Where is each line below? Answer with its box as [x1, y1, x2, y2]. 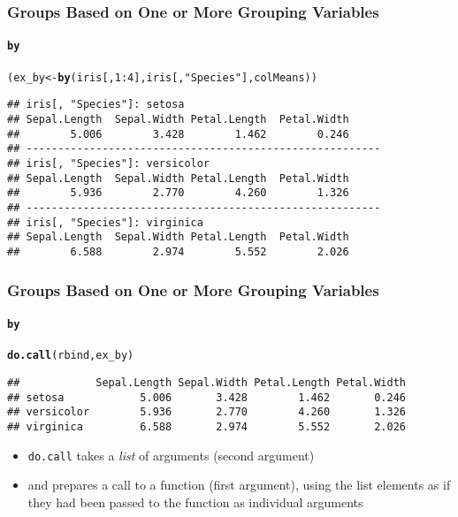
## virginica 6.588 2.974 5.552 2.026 [7, 420, 407, 433]
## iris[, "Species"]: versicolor [7, 156, 210, 170]
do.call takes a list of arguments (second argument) [27, 445, 315, 464]
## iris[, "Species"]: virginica [7, 216, 203, 229]
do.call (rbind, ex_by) [7, 349, 134, 362]
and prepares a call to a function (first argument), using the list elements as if [27, 475, 451, 494]
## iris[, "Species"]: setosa [7, 98, 185, 111]
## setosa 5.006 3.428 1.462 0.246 [7, 391, 407, 404]
